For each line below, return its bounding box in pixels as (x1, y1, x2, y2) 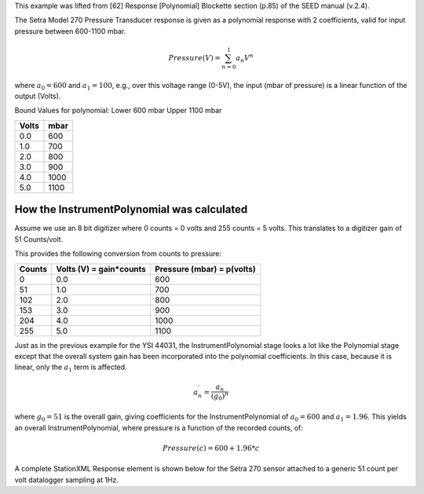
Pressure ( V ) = (168, 53, 221, 62)
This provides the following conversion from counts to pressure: (14, 249, 222, 258)
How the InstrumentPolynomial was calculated (14, 203, 248, 216)
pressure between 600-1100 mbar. (14, 26, 126, 35)
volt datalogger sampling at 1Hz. (14, 475, 119, 485)
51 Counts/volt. (14, 234, 64, 243)
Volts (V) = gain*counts (56, 263, 147, 274)
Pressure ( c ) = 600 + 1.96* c (162, 444, 260, 453)
